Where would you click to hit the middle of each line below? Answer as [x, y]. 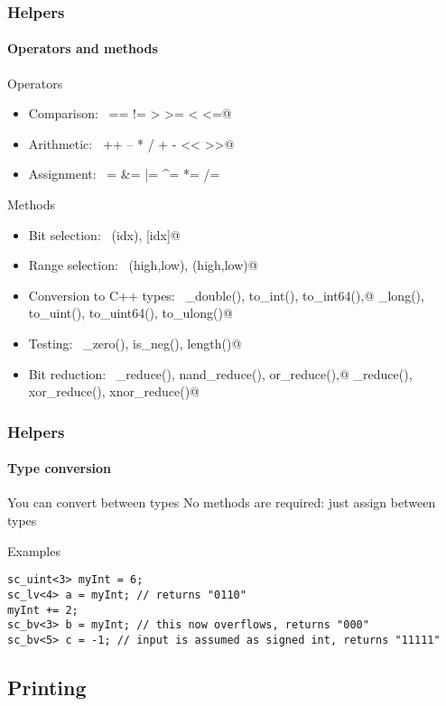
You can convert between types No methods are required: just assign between [222, 502]
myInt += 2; [43, 610]
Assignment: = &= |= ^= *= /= [124, 174]
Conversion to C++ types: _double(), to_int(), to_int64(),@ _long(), [226, 295]
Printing [47, 687]
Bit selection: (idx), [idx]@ [104, 234]
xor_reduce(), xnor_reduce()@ [114, 391]
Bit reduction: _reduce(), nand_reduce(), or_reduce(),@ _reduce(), [220, 373]
